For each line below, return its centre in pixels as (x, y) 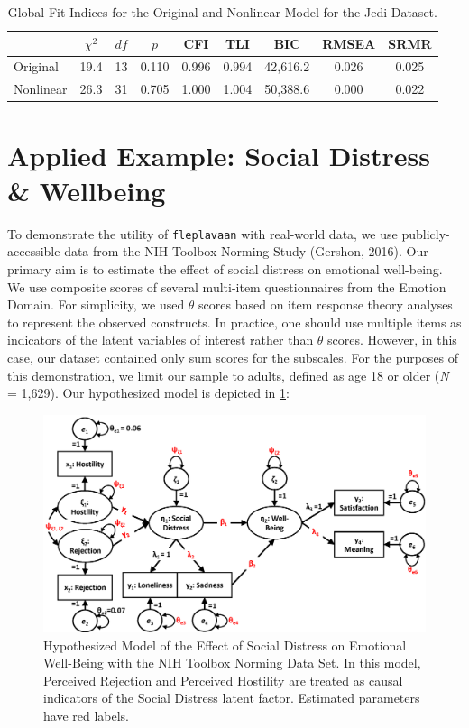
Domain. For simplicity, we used (96, 304)
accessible (34, 251)
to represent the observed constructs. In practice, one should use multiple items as (234, 322)
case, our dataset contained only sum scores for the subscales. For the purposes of (233, 357)
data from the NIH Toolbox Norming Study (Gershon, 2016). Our (246, 251)
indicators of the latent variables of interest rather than (161, 340)
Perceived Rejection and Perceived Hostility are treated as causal (223, 680)
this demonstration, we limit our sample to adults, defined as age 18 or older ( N (228, 375)
